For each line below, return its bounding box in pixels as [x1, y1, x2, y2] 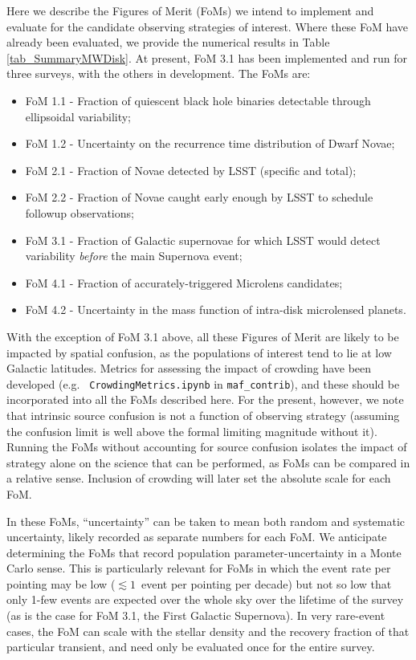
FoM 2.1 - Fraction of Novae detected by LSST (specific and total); [25, 161, 357, 178]
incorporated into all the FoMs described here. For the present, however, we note [6, 391, 404, 408]
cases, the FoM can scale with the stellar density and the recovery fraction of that [6, 622, 410, 639]
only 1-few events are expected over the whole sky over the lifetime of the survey [6, 591, 404, 608]
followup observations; [25, 204, 134, 221]
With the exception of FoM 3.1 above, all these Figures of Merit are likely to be [6, 328, 399, 344]
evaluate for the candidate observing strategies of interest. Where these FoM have [6, 18, 409, 35]
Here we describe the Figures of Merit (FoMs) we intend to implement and [6, 2, 374, 18]
